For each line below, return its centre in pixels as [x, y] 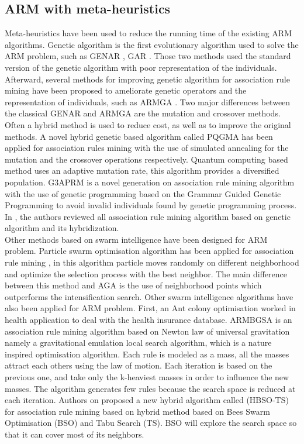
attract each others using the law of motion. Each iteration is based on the [139, 365]
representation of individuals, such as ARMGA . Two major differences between [148, 101]
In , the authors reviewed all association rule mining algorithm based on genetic [148, 216]
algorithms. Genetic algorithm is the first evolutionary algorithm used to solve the [152, 44]
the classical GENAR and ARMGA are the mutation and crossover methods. [143, 113]
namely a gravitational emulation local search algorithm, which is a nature [138, 343]
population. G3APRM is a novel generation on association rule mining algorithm [150, 182]
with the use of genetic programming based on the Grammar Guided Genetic [143, 193]
